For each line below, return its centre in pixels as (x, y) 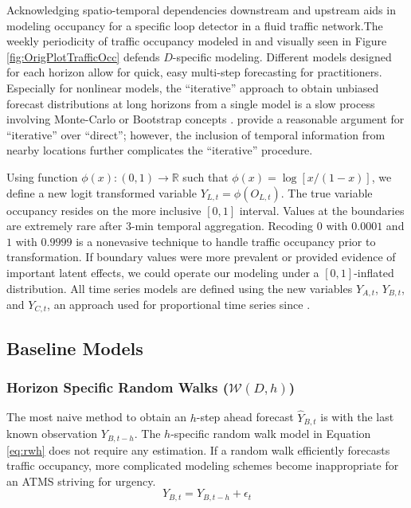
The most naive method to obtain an (97, 417)
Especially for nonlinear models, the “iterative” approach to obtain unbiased (193, 87)
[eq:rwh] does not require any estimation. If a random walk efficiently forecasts (198, 449)
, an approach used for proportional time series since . (179, 304)
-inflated (374, 272)
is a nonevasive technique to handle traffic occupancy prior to (226, 241)
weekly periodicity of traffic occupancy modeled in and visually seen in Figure (197, 41)
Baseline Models (75, 348)
